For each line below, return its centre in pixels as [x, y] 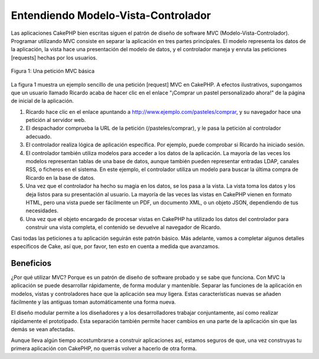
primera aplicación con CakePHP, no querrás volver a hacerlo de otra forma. [104, 348]
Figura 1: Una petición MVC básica [53, 71]
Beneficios [31, 263]
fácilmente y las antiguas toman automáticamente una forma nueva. [94, 302]
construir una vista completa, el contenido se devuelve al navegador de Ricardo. [123, 228]
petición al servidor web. [56, 120]
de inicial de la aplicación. [42, 101]
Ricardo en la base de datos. [61, 177]
